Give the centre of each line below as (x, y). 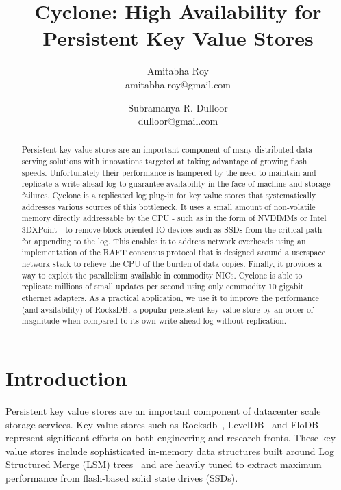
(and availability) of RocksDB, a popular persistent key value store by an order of (167, 309)
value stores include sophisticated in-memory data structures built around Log (170, 451)
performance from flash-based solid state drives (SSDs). (122, 477)
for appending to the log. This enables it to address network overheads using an (164, 241)
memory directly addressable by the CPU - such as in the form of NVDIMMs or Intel (174, 218)
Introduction (66, 377)
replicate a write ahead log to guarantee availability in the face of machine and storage (176, 184)
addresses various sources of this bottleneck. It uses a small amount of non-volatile (168, 206)
